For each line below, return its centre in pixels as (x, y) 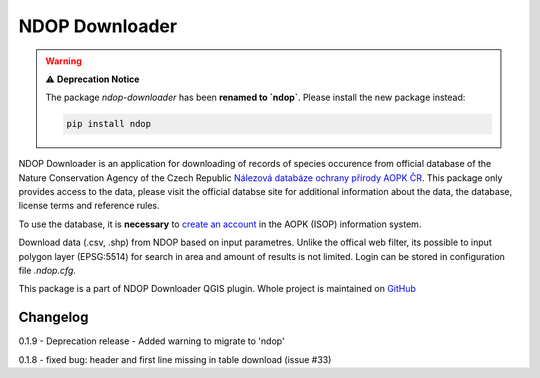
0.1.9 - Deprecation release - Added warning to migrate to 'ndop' (151, 341)
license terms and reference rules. (89, 206)
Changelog (53, 317)
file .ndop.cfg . (47, 271)
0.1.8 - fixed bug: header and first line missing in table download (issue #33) (175, 359)
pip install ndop (109, 124)
